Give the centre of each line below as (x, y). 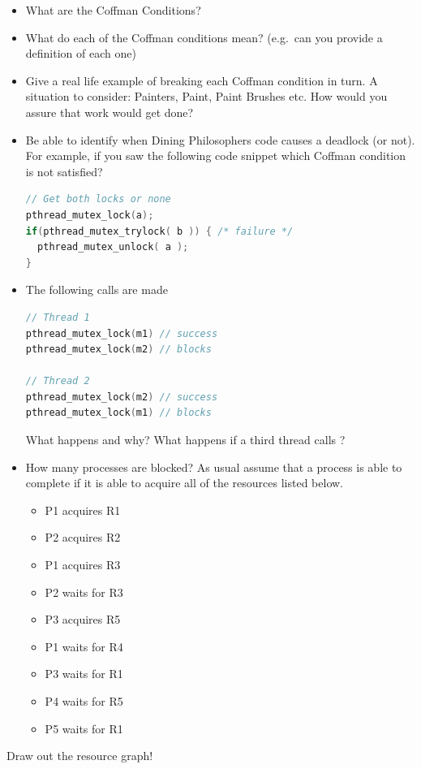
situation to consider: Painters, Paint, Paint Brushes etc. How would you (206, 96)
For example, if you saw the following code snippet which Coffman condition (216, 156)
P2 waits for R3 (84, 592)
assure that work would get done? (110, 112)
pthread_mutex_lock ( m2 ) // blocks (118, 350)
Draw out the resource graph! (80, 756)
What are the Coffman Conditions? (113, 10)
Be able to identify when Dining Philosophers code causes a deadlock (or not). (220, 139)
